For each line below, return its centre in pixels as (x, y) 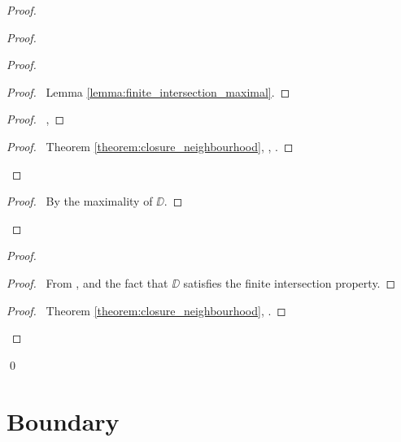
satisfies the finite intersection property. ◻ (290, 282)
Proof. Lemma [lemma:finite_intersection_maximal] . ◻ (148, 91)
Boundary (63, 420)
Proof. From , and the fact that (87, 282)
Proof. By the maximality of (80, 201)
